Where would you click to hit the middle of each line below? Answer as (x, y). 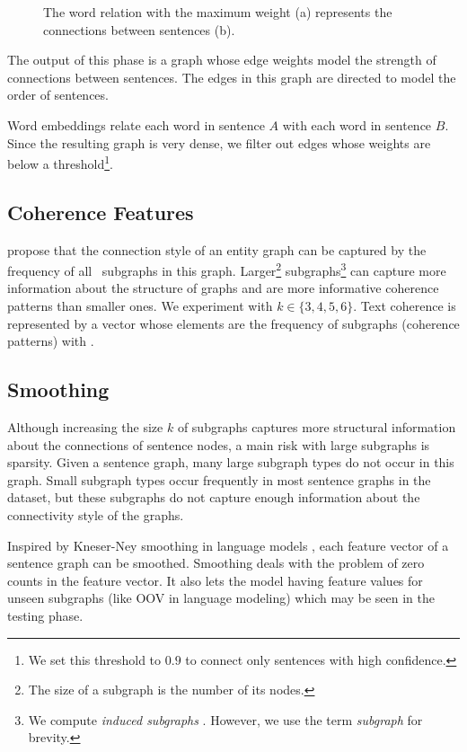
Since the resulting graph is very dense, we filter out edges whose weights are (219, 142)
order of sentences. (58, 95)
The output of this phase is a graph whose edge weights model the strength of (222, 60)
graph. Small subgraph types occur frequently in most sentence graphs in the (219, 479)
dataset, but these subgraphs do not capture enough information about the (214, 497)
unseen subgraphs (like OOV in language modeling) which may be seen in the (221, 598)
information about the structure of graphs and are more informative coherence (223, 288)
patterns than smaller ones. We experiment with (140, 306)
